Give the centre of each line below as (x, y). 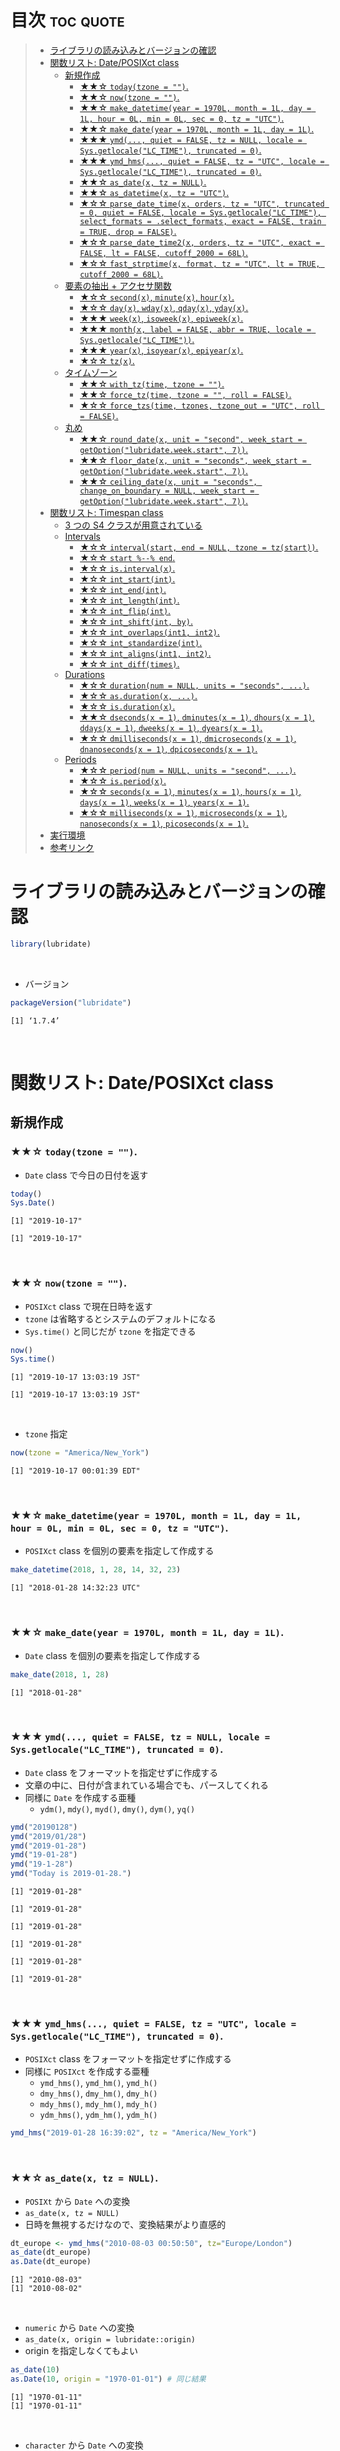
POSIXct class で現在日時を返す (88, 1306)
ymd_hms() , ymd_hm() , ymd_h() (98, 2083)
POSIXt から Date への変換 (77, 2201)
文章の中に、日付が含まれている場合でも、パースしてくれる (146, 1785)
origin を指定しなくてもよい (81, 2351)
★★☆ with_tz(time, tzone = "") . (152, 383)
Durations (84, 674)
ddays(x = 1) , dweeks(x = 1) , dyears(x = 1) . (171, 727)
